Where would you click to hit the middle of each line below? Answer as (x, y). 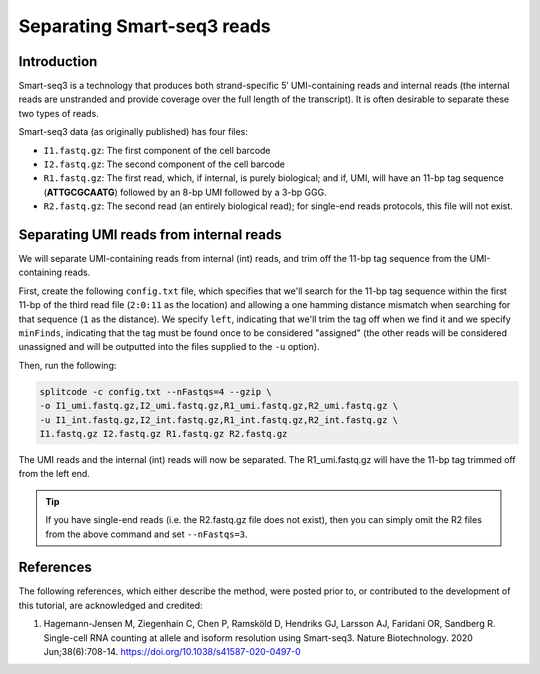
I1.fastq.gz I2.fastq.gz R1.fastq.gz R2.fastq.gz (163, 433)
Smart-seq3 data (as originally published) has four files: (133, 132)
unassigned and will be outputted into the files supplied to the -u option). (169, 347)
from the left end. (54, 474)
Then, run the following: (67, 365)
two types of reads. (58, 113)
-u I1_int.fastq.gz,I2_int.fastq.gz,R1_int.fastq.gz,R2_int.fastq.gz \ (219, 419)
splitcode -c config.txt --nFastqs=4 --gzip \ (155, 391)
